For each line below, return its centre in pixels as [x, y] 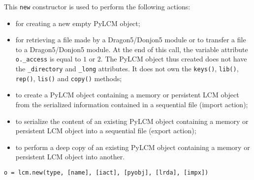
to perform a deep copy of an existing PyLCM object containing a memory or [133, 147]
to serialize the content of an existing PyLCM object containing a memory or [132, 121]
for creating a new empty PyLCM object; [78, 23]
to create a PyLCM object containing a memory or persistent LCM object [127, 95]
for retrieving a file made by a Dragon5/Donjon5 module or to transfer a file [131, 40]
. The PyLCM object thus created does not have [174, 59]
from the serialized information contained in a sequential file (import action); [132, 104]
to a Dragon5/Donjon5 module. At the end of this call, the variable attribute [132, 49]
